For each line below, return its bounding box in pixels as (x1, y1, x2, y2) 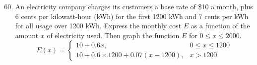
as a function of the (191, 21, 250, 31)
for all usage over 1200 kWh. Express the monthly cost (15, 21, 182, 31)
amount (15, 30, 39, 40)
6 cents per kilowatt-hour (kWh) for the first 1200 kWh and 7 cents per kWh (15, 11, 249, 21)
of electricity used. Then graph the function (47, 30, 180, 40)
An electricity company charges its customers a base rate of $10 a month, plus (15, 1, 253, 11)
